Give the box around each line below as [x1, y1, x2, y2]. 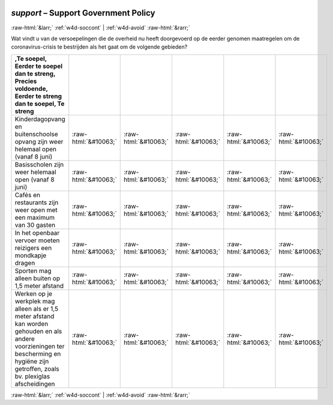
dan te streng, [14, 69, 56, 78]
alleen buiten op [14, 274, 60, 282]
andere [14, 334, 35, 343]
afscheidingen [14, 379, 55, 388]
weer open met [14, 206, 58, 214]
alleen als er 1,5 [14, 304, 59, 312]
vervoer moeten [14, 236, 60, 245]
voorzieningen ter [14, 342, 65, 350]
